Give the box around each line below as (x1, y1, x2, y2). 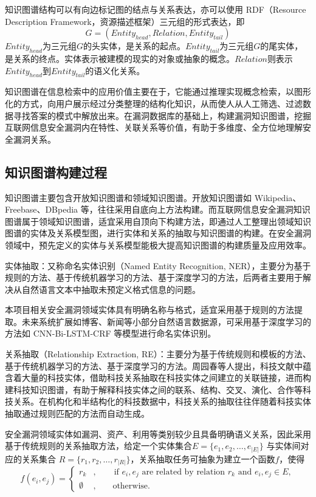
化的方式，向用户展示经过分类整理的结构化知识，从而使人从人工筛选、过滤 (5, 97, 303, 109)
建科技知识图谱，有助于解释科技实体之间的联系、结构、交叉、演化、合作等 (5, 383, 303, 396)
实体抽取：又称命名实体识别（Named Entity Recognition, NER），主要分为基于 (5, 259, 311, 272)
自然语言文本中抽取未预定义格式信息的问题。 (21, 283, 201, 295)
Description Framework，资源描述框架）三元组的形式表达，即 (5, 15, 245, 27)
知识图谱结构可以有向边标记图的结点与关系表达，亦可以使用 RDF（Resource (5, 3, 306, 15)
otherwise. (112, 482, 150, 491)
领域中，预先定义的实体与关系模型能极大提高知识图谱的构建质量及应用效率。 (5, 238, 311, 251)
